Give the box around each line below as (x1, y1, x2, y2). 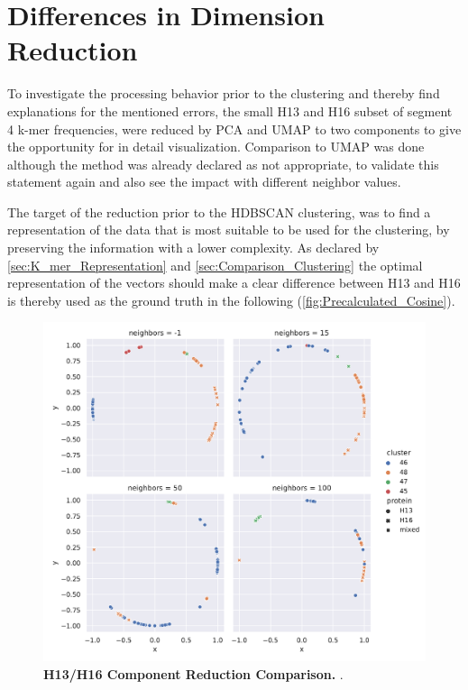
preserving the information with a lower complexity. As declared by (7, 238, 380, 257)
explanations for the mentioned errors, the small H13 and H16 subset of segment (7, 101, 453, 120)
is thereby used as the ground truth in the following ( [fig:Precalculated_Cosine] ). (7, 290, 455, 309)
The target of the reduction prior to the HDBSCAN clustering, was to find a (7, 202, 431, 221)
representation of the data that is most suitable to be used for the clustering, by (7, 220, 450, 239)
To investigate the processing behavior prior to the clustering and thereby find (7, 84, 440, 103)
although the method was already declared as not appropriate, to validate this (7, 154, 439, 173)
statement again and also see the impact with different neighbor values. (7, 172, 401, 191)
